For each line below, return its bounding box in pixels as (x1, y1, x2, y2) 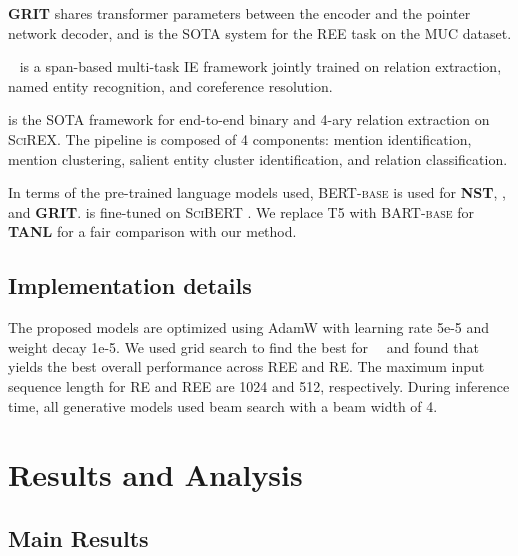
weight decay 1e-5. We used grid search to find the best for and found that (8, 336, 479, 357)
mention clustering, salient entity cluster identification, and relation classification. (8, 148, 508, 169)
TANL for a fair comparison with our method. (8, 221, 297, 242)
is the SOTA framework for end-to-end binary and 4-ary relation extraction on (8, 109, 490, 130)
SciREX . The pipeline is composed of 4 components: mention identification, (8, 128, 472, 149)
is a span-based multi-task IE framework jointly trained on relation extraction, (19, 56, 502, 77)
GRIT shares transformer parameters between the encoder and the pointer (8, 3, 471, 23)
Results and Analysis (8, 454, 303, 495)
